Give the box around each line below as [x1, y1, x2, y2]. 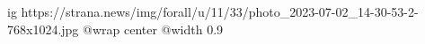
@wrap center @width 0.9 [83, 19, 224, 38]
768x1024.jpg [7, 19, 79, 38]
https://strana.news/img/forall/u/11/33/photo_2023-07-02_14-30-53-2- [21, 3, 419, 20]
